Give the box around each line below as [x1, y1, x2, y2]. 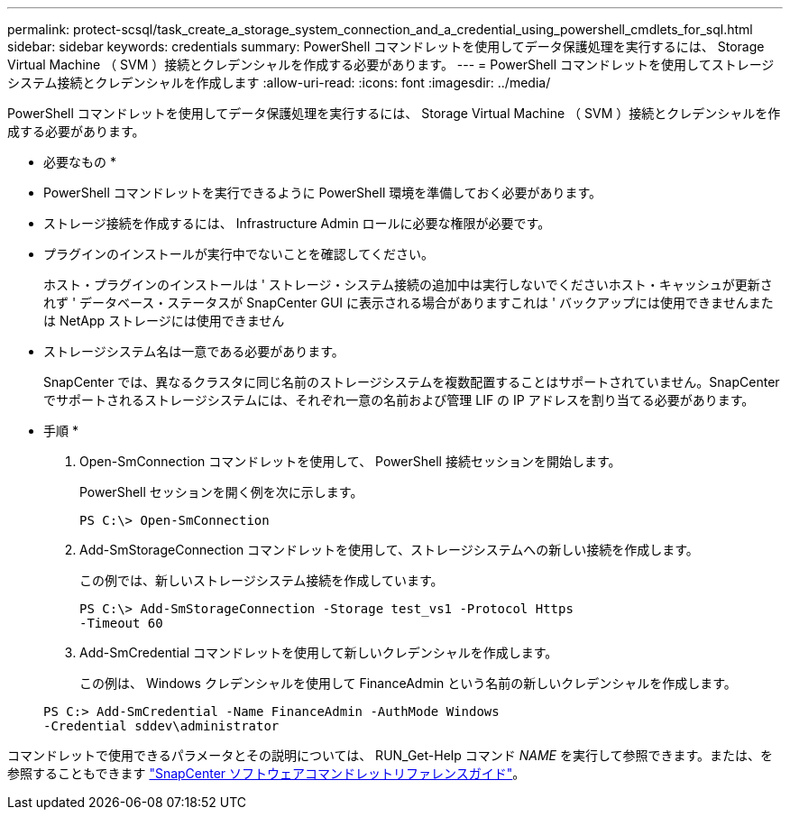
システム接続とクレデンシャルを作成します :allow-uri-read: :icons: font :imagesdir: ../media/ [7, 75, 551, 90]
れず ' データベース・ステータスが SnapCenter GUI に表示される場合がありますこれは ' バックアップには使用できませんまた [43, 295, 774, 310]
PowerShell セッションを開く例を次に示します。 [79, 484, 363, 500]
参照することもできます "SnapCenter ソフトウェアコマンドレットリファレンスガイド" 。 [7, 766, 526, 781]
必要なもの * [43, 154, 116, 170]
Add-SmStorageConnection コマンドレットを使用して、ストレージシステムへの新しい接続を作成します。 [79, 542, 699, 557]
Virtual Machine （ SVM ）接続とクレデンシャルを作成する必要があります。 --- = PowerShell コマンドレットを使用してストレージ [7, 57, 775, 72]
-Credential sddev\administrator [43, 719, 280, 733]
